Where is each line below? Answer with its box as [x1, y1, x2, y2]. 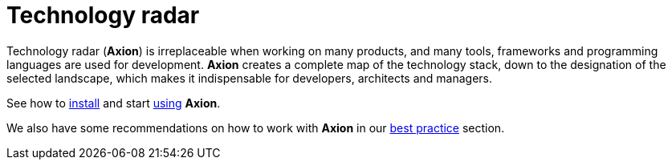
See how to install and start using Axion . [6, 95, 221, 110]
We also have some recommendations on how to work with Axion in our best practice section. [6, 120, 505, 135]
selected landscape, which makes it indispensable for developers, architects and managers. [6, 71, 492, 85]
